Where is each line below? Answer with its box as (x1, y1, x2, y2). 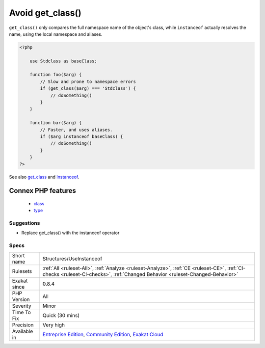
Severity (12, 302, 31, 309)
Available (12, 328, 33, 335)
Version (12, 296, 30, 303)
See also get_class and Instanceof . (9, 174, 79, 180)
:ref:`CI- (227, 265, 245, 271)
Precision (12, 321, 34, 328)
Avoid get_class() (9, 7, 82, 18)
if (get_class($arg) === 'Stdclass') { (40, 86, 136, 91)
